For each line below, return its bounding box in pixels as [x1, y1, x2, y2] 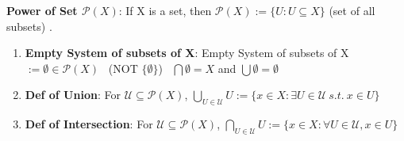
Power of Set [6, 2, 78, 18]
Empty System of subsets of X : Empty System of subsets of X [25, 44, 349, 61]
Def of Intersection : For [25, 116, 153, 132]
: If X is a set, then [118, 2, 212, 18]
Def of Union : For [25, 86, 121, 103]
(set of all [329, 2, 375, 18]
